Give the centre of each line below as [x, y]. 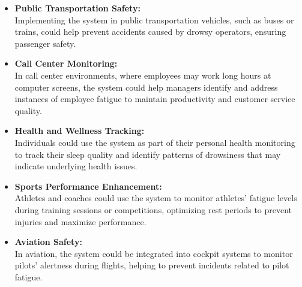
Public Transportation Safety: [77, 8]
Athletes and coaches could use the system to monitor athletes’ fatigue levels [156, 198]
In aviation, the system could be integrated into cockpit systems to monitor [154, 253]
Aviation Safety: [48, 242]
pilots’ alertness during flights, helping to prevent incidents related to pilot [152, 265]
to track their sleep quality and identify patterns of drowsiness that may [148, 154]
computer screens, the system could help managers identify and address [146, 87]
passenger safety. [45, 43]
